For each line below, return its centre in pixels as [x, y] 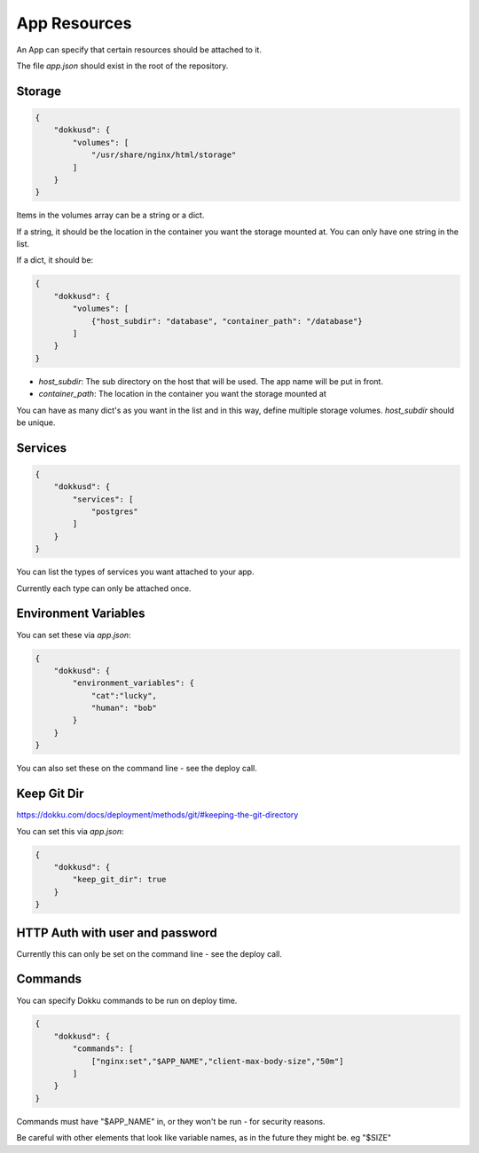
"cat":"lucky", [124, 695]
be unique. [36, 423]
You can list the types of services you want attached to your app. [135, 572]
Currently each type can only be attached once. [104, 588]
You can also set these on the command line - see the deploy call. [137, 769]
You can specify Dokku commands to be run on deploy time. [127, 1000]
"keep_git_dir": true [119, 880]
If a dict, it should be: [55, 260]
